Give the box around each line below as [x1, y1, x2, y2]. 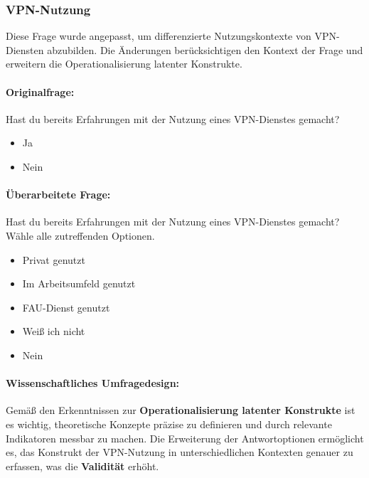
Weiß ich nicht [22, 324, 85, 339]
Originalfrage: [6, 84, 75, 99]
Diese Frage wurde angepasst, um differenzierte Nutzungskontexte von [6, 28, 311, 43]
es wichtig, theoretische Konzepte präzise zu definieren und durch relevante [6, 416, 332, 431]
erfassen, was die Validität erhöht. [6, 458, 159, 473]
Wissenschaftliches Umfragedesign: [6, 376, 180, 391]
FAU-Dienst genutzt [22, 299, 110, 314]
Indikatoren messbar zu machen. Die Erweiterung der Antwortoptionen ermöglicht [6, 430, 364, 445]
